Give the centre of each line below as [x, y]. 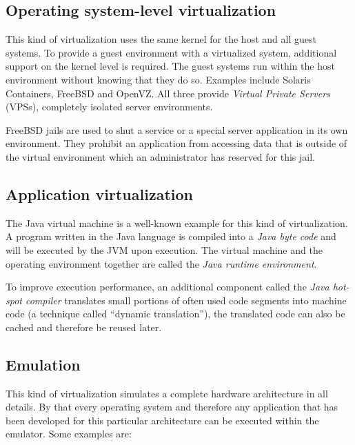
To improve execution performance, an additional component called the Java [168, 287]
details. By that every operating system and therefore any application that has [172, 407]
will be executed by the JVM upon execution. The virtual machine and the [164, 249]
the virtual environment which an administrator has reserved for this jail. [161, 156]
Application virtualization [99, 194]
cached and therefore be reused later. [84, 327]
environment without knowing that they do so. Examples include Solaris [158, 79]
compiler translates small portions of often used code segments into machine [186, 300]
